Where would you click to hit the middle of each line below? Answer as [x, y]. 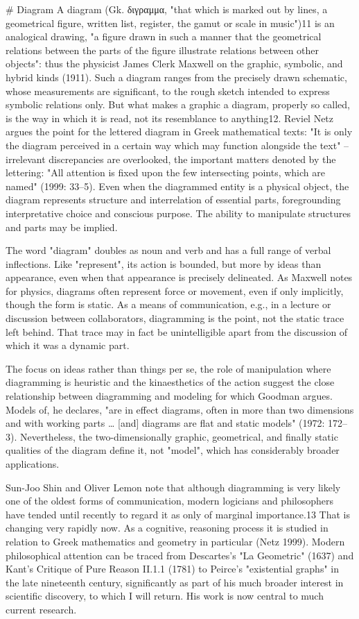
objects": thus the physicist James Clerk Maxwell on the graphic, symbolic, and [174, 63]
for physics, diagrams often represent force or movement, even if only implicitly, [175, 290]
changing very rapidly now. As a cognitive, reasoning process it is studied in [167, 528]
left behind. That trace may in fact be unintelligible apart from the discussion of [177, 331]
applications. [33, 464]
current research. [41, 609]
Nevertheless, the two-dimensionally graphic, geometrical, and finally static [179, 436]
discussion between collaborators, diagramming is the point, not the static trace [175, 318]
